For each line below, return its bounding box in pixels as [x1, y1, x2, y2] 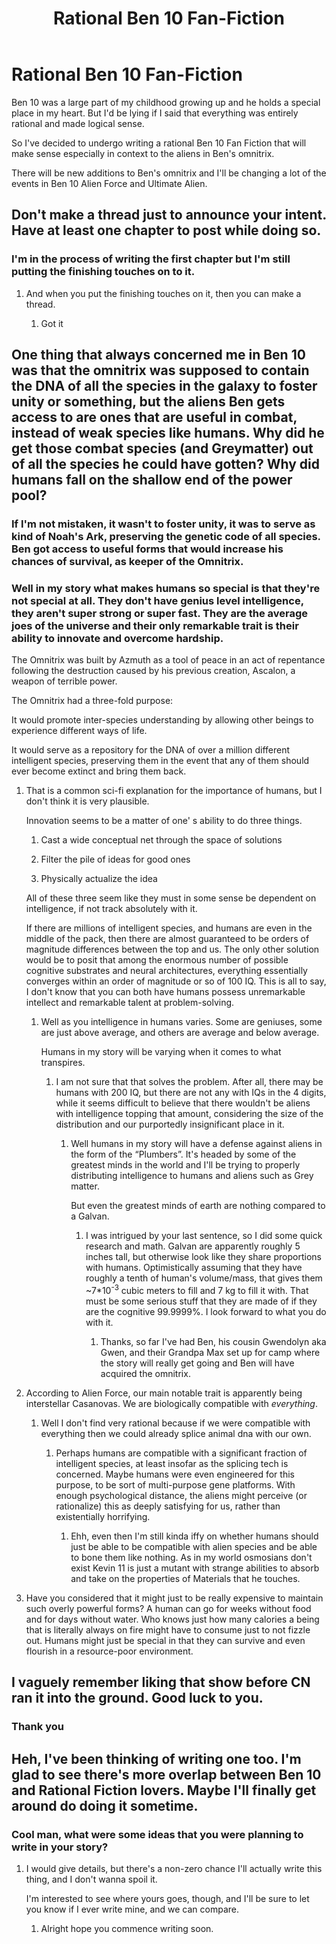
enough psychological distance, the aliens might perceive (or [55, 1489, 308, 1501]
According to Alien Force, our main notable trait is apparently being [25, 1387, 303, 1399]
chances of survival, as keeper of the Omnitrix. [11, 554, 244, 568]
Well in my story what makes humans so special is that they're [11, 581, 321, 595]
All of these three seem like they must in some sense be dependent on [25, 892, 317, 904]
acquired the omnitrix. [100, 1367, 191, 1379]
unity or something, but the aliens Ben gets [11, 393, 286, 411]
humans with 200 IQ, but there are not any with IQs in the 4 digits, [55, 1087, 327, 1099]
